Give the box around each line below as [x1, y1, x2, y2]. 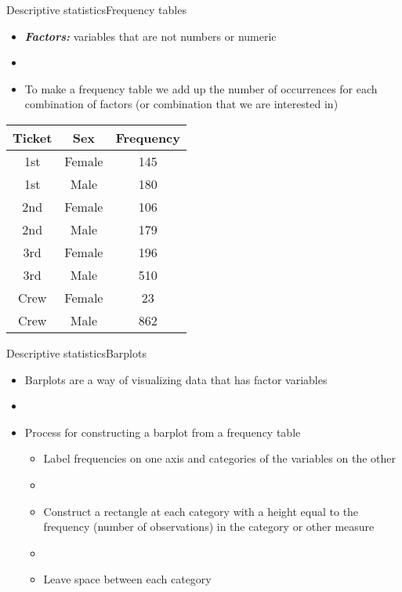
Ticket [13, 128, 53, 147]
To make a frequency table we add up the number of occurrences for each [24, 80, 378, 96]
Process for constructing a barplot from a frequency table [24, 423, 301, 440]
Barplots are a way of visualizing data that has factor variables [24, 371, 328, 387]
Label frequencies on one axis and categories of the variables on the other [43, 450, 397, 467]
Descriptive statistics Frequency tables [6, 2, 187, 17]
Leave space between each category [43, 571, 212, 587]
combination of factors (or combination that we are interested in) [24, 96, 339, 112]
